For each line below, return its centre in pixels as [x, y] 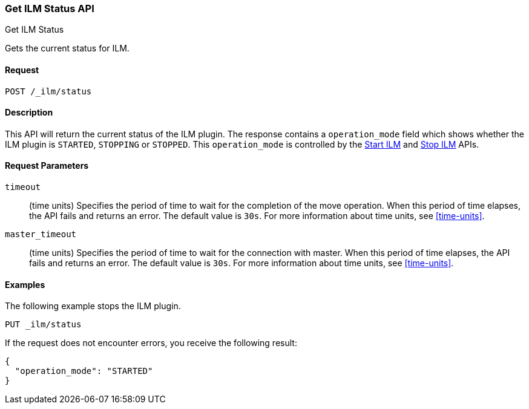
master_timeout [41, 234]
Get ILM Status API [50, 8]
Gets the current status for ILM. [67, 48]
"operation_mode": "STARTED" [84, 371]
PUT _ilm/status [43, 325]
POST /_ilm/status [48, 91]
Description [29, 113]
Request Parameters [47, 166]
